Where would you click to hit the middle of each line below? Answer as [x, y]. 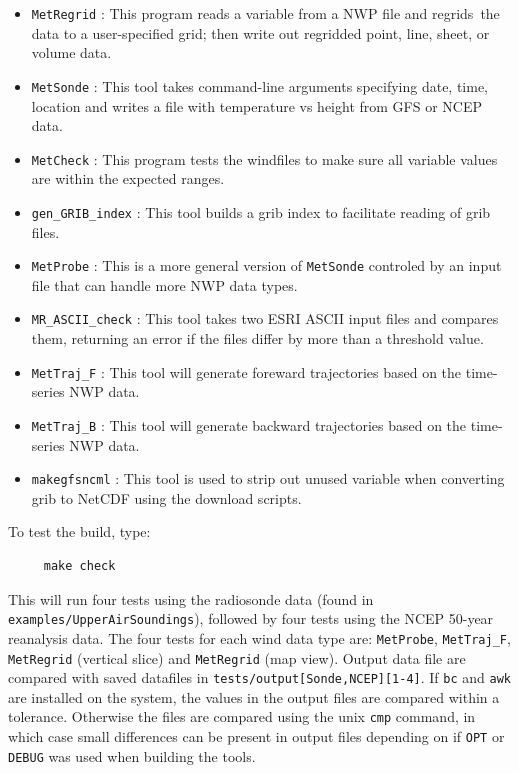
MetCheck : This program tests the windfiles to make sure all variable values [264, 158]
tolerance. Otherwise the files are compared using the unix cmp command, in [242, 716]
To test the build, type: [79, 531]
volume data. [71, 52]
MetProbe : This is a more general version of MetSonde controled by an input [266, 265]
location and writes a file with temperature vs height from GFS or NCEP [257, 105]
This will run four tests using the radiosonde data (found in [191, 598]
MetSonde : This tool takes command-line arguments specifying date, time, [260, 85]
